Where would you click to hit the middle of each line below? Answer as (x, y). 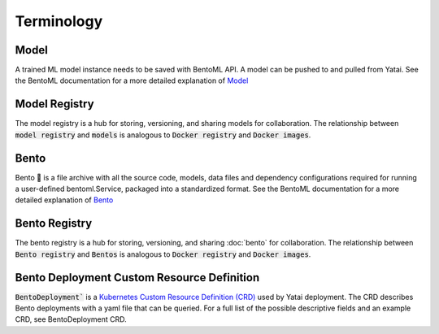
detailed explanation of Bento (64, 200)
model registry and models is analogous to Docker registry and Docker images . (163, 135)
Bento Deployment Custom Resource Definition (137, 278)
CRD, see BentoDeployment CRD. (71, 319)
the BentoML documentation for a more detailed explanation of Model (132, 80)
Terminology (59, 21)
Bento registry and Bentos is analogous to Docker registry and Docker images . (163, 254)
